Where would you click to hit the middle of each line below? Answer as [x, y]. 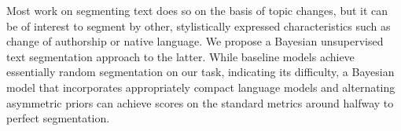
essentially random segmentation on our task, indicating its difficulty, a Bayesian [200, 72]
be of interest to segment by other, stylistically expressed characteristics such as [199, 25]
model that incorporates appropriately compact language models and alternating [201, 87]
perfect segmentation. [58, 118]
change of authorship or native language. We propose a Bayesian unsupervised [195, 41]
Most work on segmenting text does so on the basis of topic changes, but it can [197, 10]
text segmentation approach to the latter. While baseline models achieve [180, 56]
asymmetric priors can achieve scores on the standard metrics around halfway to [200, 102]
